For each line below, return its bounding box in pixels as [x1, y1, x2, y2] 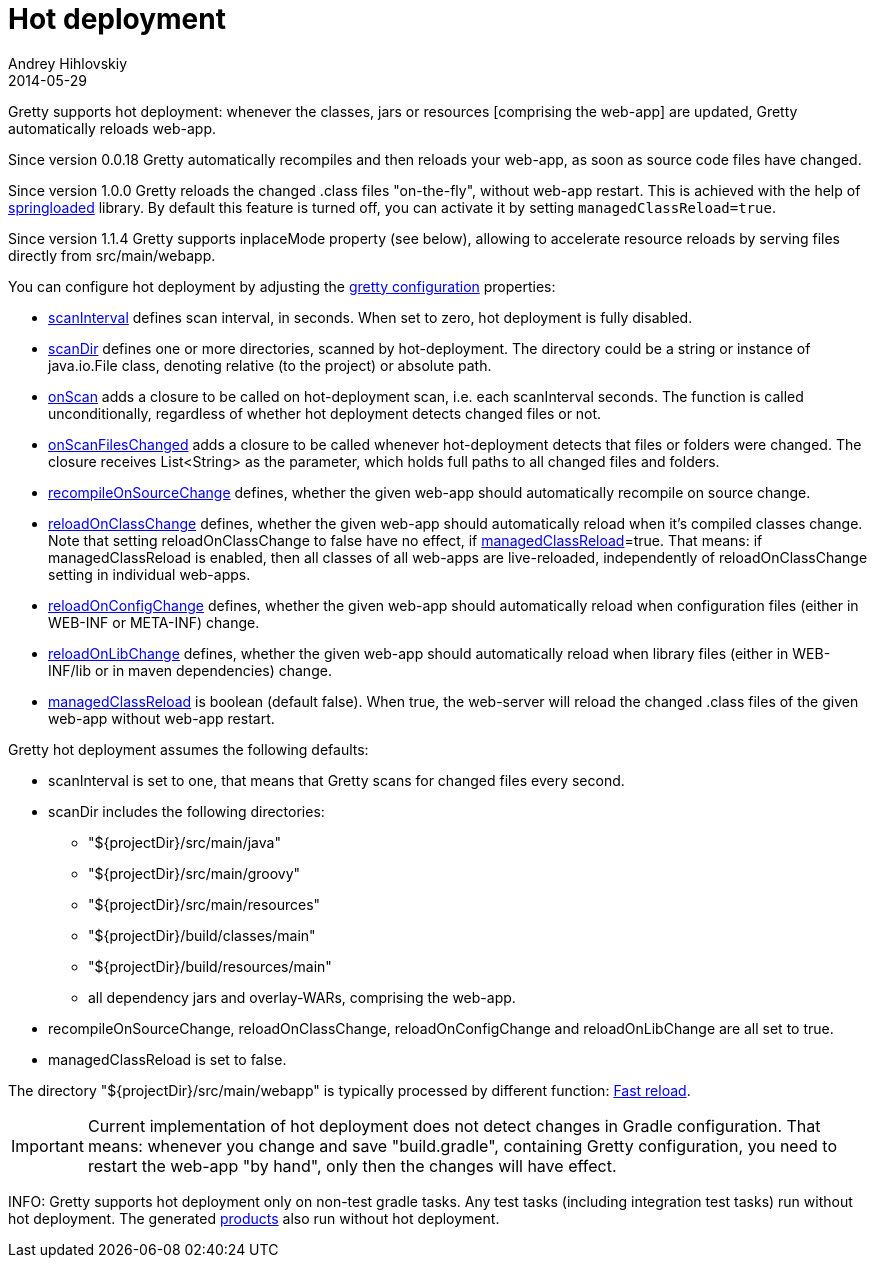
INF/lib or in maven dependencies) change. [48, 661, 332, 679]
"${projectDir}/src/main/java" [88, 833, 281, 851]
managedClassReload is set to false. [48, 1050, 287, 1068]
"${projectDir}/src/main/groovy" [88, 864, 301, 882]
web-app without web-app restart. [48, 709, 275, 727]
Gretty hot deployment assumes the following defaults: [8, 740, 369, 758]
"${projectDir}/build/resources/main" [88, 957, 332, 975]
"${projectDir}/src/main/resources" [88, 895, 321, 913]
